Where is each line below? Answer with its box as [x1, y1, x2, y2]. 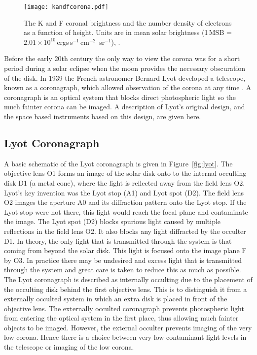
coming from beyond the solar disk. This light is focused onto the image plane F [4, 245, 247, 256]
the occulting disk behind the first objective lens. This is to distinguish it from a [4, 284, 247, 294]
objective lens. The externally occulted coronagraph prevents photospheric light [4, 303, 244, 313]
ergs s [57, 36, 73, 47]
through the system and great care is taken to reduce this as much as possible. [4, 264, 241, 275]
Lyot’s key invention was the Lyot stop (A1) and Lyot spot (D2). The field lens [4, 187, 244, 197]
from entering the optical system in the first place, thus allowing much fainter [4, 313, 239, 323]
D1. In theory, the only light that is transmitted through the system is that [4, 235, 232, 246]
